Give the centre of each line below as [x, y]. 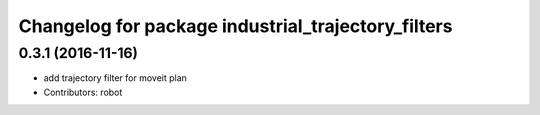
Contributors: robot [83, 92]
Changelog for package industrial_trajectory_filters [235, 26]
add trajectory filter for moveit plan [115, 78]
